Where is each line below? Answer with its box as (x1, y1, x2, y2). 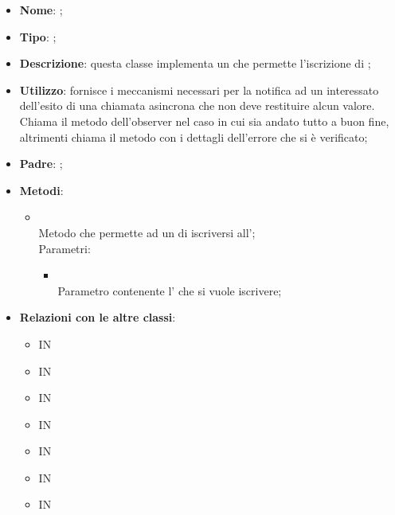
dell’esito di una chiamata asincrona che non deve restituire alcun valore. (19, 97, 375, 114)
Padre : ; (19, 155, 63, 172)
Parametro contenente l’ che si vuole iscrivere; (57, 282, 282, 298)
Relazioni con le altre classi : (19, 309, 176, 326)
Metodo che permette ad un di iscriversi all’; (38, 224, 256, 240)
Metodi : (19, 181, 64, 198)
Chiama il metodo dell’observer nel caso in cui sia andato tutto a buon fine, (19, 112, 389, 129)
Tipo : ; (19, 28, 57, 45)
